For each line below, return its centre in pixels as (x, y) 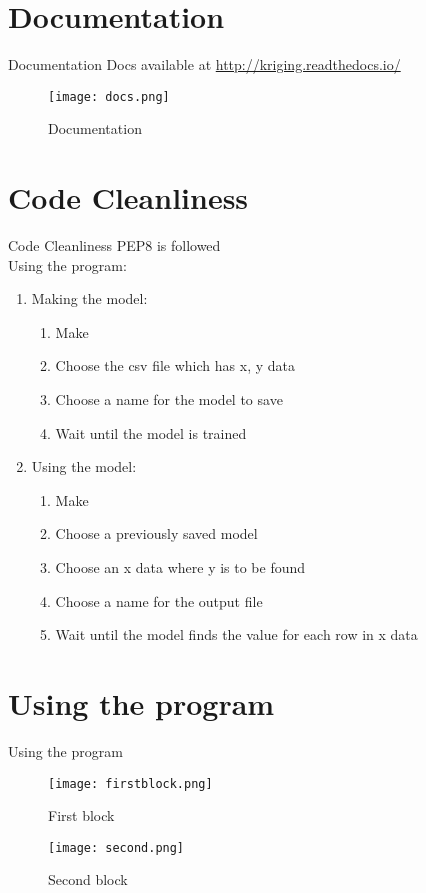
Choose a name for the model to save (169, 399)
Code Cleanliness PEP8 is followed (114, 245)
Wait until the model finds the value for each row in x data (236, 634)
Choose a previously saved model (156, 533)
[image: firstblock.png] (130, 783)
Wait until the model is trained (151, 432)
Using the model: (84, 466)
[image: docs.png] (109, 96)
